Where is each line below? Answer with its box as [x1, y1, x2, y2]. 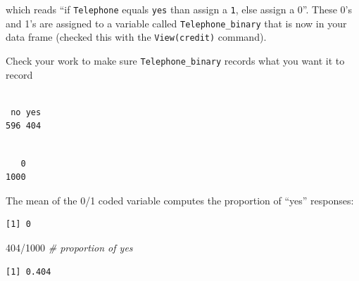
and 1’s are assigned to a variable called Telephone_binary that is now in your [6, 15, 347, 30]
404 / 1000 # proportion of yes [6, 240, 133, 254]
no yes [11, 107, 42, 117]
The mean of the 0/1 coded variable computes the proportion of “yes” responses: [6, 192, 354, 207]
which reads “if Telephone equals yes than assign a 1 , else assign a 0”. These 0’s [6, 2, 352, 16]
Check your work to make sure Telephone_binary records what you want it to [6, 53, 345, 67]
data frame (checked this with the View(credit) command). [6, 30, 267, 44]
